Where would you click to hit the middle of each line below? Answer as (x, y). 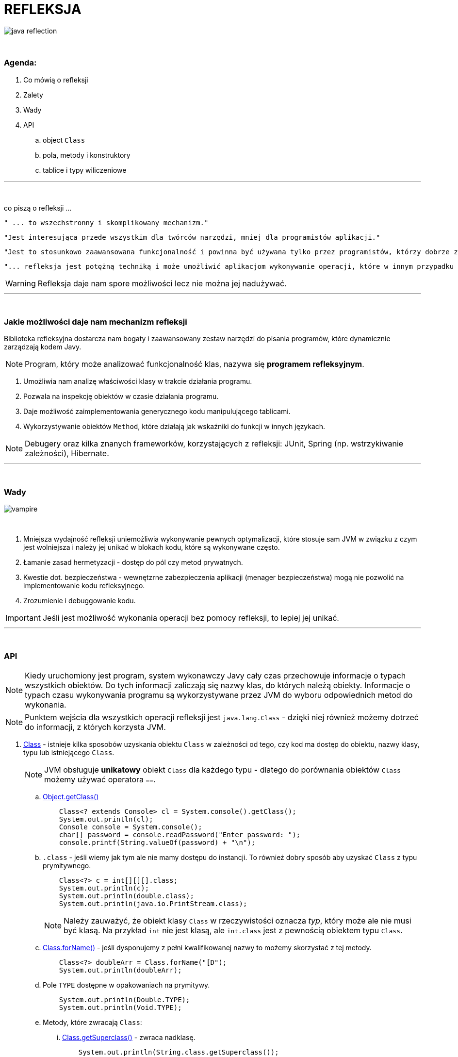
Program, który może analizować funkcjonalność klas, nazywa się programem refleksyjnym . (195, 364)
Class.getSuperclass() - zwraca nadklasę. (129, 1037)
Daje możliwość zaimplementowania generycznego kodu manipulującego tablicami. (157, 412)
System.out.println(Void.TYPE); (120, 1007)
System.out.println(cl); (106, 819)
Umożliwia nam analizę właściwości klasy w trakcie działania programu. (138, 381)
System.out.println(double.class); (126, 896)
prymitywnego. (67, 865)
